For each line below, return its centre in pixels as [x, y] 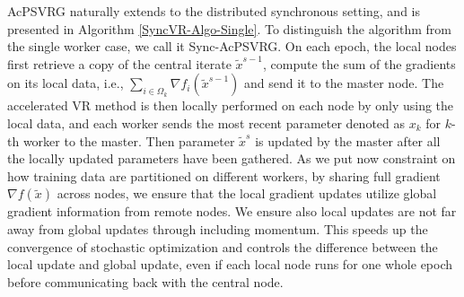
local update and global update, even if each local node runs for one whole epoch [230, 264]
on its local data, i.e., [66, 83]
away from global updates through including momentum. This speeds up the [218, 228]
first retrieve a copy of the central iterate [119, 63]
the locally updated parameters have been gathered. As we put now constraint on [232, 158]
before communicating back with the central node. [145, 281]
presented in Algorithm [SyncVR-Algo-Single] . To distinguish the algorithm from [229, 28]
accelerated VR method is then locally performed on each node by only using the [231, 105]
